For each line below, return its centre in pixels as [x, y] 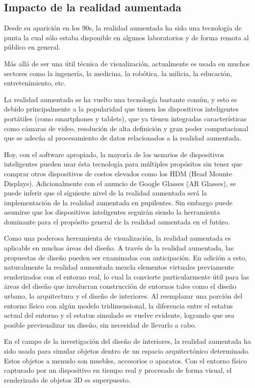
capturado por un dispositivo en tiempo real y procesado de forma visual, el [118, 370]
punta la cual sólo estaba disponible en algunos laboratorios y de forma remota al [127, 37]
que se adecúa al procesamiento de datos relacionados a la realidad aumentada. [123, 138]
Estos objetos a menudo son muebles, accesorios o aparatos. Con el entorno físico [126, 360]
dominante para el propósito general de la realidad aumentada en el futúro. [117, 221]
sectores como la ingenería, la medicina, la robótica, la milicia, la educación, [118, 73]
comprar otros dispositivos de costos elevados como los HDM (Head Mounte [118, 173]
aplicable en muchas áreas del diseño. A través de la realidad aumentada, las [119, 248]
